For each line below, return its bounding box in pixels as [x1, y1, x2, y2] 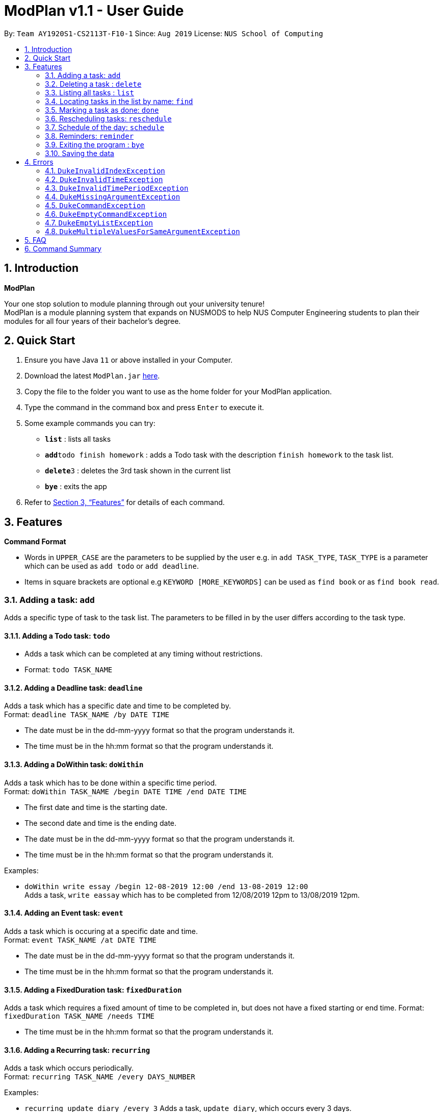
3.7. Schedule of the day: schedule [45, 122, 165, 132]
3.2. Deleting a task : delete [45, 79, 142, 88]
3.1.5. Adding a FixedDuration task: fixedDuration [4, 985, 182, 994]
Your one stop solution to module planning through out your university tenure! [4, 299, 265, 308]
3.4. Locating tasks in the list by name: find [45, 96, 193, 106]
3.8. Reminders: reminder [45, 131, 134, 140]
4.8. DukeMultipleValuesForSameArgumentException [45, 226, 240, 236]
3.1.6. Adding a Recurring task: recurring [4, 1045, 150, 1054]
